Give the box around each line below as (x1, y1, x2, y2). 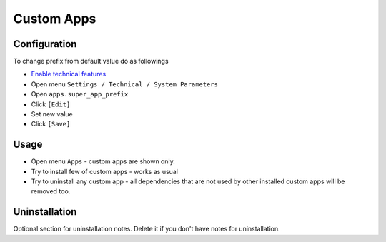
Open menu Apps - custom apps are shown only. (31, 157, 175, 166)
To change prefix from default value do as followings (13, 57, 169, 66)
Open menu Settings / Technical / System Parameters (31, 79, 218, 89)
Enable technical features (31, 70, 107, 79)
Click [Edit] (31, 100, 71, 109)
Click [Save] (31, 120, 71, 128)
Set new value (31, 110, 73, 119)
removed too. (31, 187, 71, 196)
